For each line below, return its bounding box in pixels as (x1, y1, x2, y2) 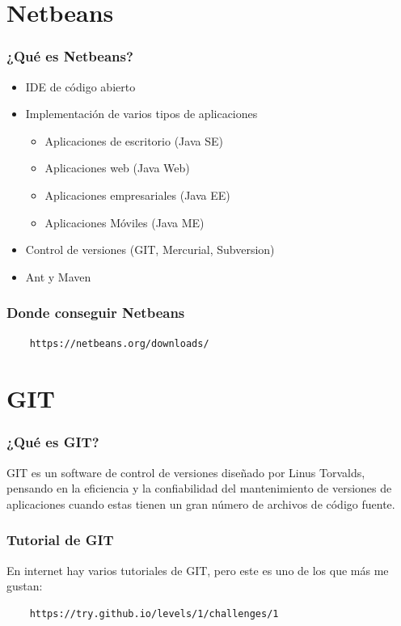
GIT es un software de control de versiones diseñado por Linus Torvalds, (6, 463, 365, 480)
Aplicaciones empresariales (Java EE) (44, 186, 230, 203)
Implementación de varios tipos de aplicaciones (25, 105, 258, 122)
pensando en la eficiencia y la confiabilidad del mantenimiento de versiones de (6, 480, 392, 497)
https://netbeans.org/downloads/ (29, 337, 209, 349)
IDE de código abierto (25, 78, 136, 95)
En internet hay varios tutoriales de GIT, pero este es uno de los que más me (6, 561, 389, 578)
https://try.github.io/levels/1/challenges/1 (29, 607, 279, 620)
